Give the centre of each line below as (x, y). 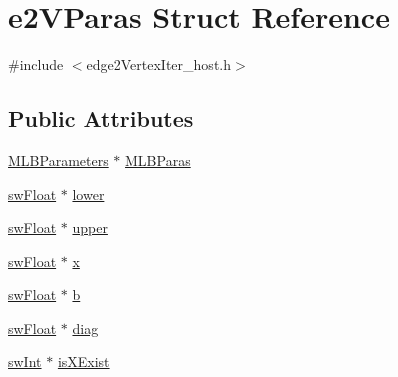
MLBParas (158, 159)
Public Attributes (101, 118)
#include (36, 64)
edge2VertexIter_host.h (158, 64)
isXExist (83, 361)
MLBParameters (58, 159)
